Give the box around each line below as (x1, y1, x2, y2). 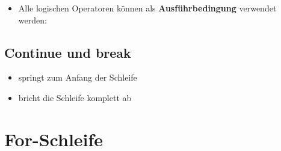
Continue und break (4, 43, 131, 61)
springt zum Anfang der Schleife (18, 71, 137, 84)
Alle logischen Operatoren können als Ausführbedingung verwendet (18, 2, 277, 14)
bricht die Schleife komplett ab (18, 91, 132, 103)
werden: (18, 13, 47, 26)
